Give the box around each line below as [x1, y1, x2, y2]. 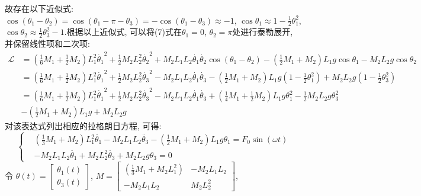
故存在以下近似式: [5, 2, 73, 14]
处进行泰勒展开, [232, 25, 293, 38]
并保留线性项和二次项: [5, 37, 90, 50]
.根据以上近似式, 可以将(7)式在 [64, 25, 182, 38]
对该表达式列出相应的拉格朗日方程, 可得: [5, 120, 162, 132]
